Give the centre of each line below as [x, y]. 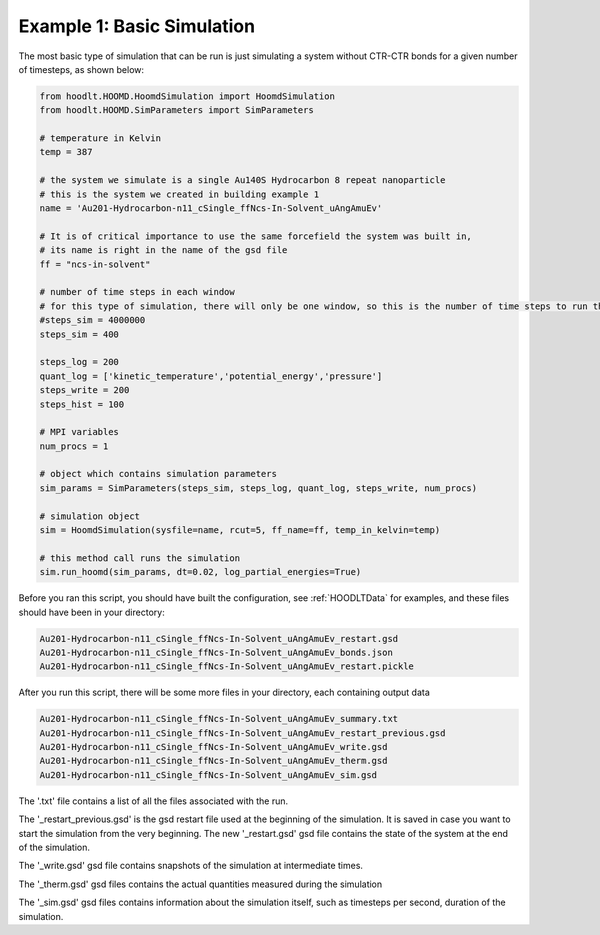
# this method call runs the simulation [139, 558]
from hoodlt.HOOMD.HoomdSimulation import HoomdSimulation [187, 96]
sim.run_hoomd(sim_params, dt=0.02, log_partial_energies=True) [200, 572]
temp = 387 [66, 152]
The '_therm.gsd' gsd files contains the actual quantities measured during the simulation [200, 884]
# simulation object [89, 516]
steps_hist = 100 [82, 404]
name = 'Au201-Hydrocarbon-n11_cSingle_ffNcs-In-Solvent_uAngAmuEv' [211, 208]
